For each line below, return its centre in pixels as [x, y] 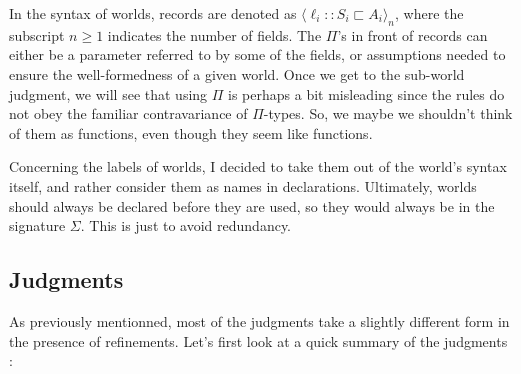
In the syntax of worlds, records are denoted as [153, 13]
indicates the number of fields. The [214, 34]
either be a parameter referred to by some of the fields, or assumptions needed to [257, 54]
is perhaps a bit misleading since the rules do [366, 93]
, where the [429, 13]
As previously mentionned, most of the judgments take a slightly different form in [259, 320]
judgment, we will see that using [108, 93]
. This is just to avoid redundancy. [186, 225]
